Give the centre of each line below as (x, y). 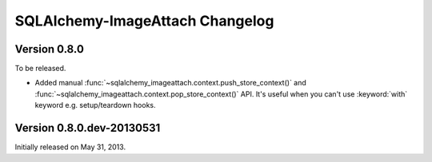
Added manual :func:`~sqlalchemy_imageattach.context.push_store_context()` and (171, 83)
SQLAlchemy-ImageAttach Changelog (144, 21)
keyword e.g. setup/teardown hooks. (95, 105)
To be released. (40, 69)
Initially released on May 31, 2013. (70, 147)
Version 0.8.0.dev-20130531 (88, 128)
